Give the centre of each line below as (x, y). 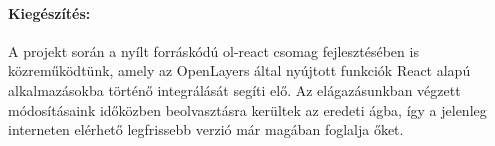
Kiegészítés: (49, 12)
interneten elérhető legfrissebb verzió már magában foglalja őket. (206, 129)
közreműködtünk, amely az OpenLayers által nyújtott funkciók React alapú (239, 70)
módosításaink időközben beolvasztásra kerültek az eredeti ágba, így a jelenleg (247, 109)
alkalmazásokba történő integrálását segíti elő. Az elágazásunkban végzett (234, 89)
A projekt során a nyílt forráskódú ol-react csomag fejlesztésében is (213, 50)
